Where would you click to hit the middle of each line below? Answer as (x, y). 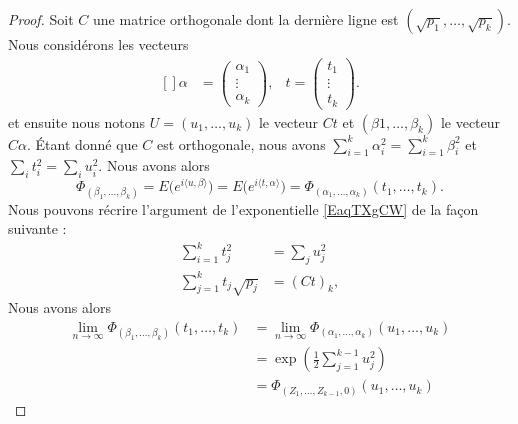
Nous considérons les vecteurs (98, 44)
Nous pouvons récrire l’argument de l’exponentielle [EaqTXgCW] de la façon (243, 208)
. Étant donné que (82, 143)
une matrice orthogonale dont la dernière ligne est (246, 19)
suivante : (37, 228)
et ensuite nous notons (77, 121)
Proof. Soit (41, 19)
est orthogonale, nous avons (241, 143)
